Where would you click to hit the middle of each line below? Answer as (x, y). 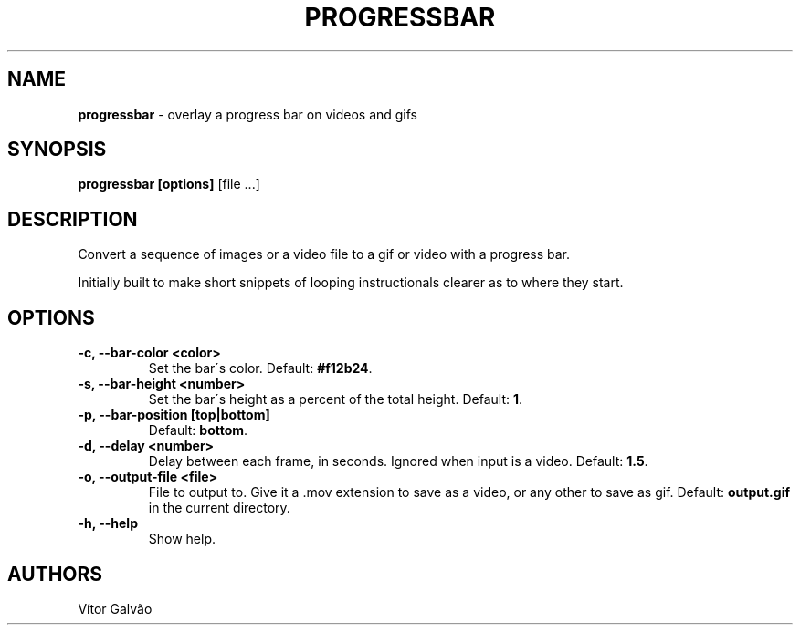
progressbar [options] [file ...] (169, 184)
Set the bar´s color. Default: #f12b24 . (260, 368)
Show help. (182, 539)
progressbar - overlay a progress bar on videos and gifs (248, 114)
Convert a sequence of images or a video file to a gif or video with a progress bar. (324, 254)
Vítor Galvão (115, 608)
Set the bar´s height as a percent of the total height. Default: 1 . (336, 399)
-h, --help (108, 523)
